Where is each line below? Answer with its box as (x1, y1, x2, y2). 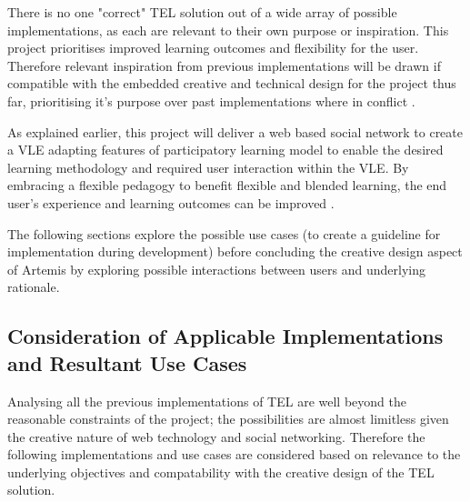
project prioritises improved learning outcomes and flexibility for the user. (7, 38, 419, 57)
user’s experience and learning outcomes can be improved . (7, 193, 335, 212)
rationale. (7, 277, 60, 296)
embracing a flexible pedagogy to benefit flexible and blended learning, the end (7, 176, 447, 195)
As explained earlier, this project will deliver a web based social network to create (7, 122, 464, 141)
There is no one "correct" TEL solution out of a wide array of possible (7, 3, 397, 21)
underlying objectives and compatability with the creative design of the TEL (7, 462, 435, 481)
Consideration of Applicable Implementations (7, 322, 444, 350)
